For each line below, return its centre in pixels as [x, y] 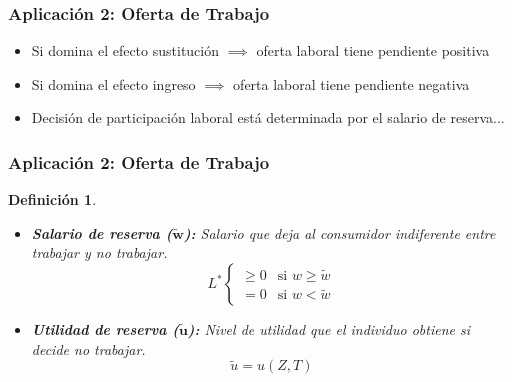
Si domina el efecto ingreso [113, 83]
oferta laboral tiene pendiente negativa [351, 83]
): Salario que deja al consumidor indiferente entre [339, 232]
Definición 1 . [52, 199]
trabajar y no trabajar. [99, 252]
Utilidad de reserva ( [105, 329]
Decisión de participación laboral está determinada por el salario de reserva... [268, 117]
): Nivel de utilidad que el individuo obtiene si [329, 329]
